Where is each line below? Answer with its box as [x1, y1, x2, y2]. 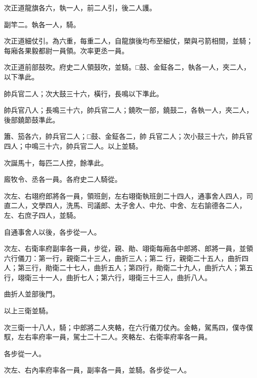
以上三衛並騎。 [4, 305, 52, 316]
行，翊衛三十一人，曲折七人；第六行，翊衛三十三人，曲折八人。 [4, 272, 212, 282]
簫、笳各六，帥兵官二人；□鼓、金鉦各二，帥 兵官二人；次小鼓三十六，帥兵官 [4, 131, 253, 141]
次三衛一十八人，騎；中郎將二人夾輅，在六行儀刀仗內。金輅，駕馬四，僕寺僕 [4, 322, 253, 332]
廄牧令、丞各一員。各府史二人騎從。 [4, 174, 122, 184]
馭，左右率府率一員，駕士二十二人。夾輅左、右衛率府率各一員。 [4, 332, 212, 342]
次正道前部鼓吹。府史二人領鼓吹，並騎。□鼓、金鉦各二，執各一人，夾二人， [4, 62, 251, 72]
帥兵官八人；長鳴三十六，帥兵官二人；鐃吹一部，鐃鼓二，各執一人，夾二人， [4, 105, 253, 115]
